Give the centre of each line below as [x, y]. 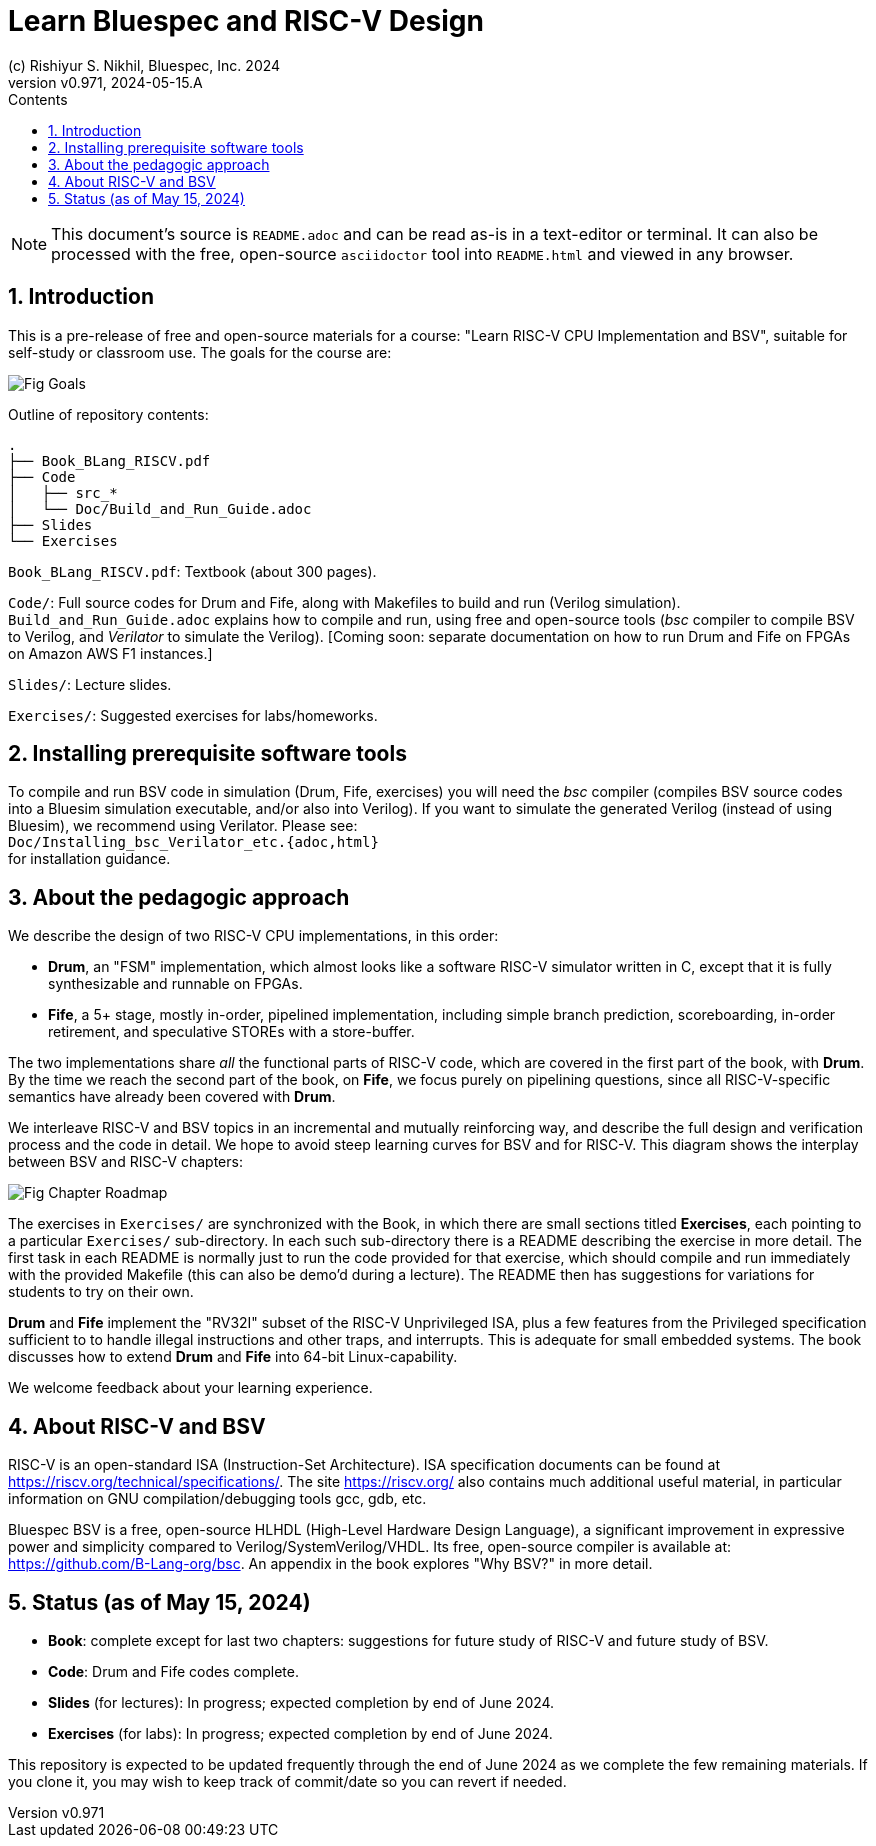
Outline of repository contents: [108, 414]
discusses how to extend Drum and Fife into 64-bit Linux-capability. [233, 1357]
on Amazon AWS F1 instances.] [110, 653]
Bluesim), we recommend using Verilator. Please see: [183, 826]
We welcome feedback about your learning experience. [190, 1388]
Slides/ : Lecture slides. [90, 684]
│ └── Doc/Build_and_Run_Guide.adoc [160, 508]
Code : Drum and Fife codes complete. [173, 1671]
